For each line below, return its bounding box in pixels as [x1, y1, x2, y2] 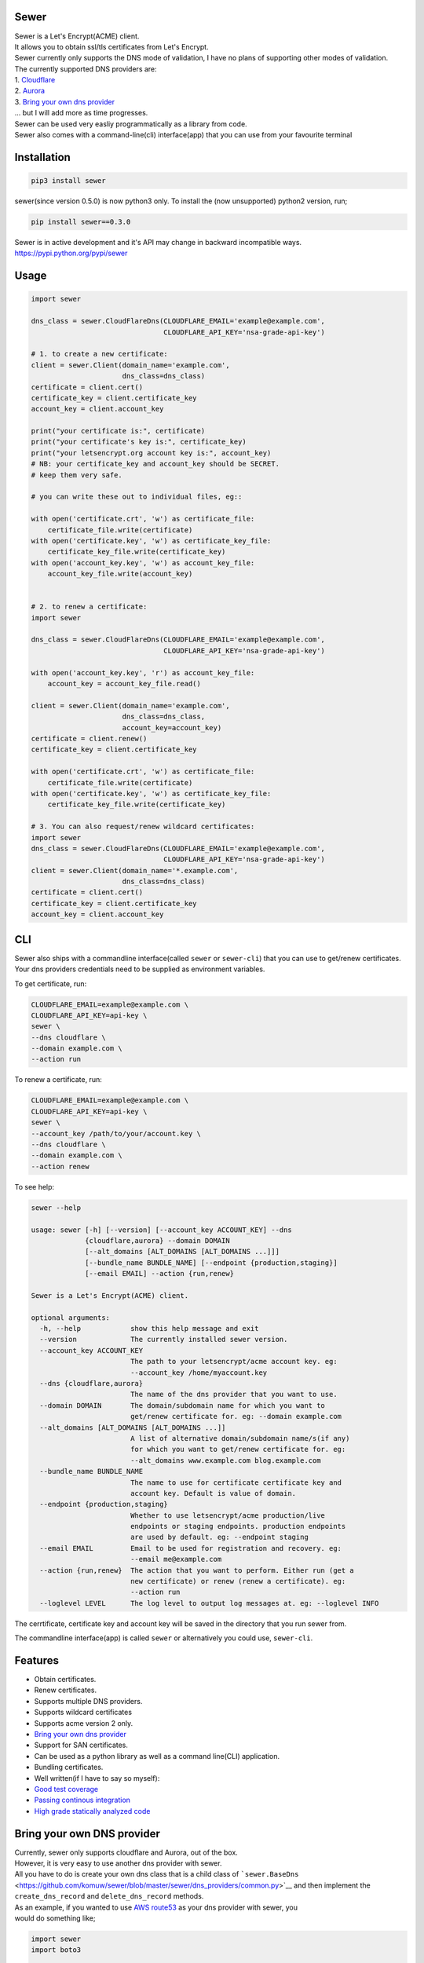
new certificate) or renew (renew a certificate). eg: [130, 1577, 346, 1586]
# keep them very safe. [31, 470, 123, 479]
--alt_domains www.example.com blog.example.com [130, 1456, 321, 1464]
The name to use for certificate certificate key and [130, 1478, 342, 1487]
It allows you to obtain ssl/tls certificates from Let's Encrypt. [14, 42, 209, 51]
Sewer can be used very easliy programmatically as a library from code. [14, 119, 247, 129]
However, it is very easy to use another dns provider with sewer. [14, 1859, 222, 1868]
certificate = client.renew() [31, 734, 148, 743]
